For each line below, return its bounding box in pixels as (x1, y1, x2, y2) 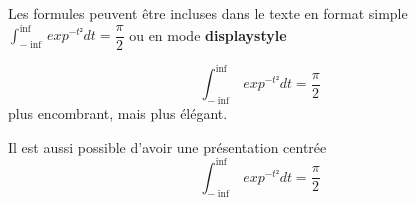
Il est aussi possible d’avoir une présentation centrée (8, 136, 327, 157)
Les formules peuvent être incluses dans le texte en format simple (8, 3, 408, 23)
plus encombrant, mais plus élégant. (8, 102, 228, 123)
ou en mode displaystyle (129, 24, 287, 45)
